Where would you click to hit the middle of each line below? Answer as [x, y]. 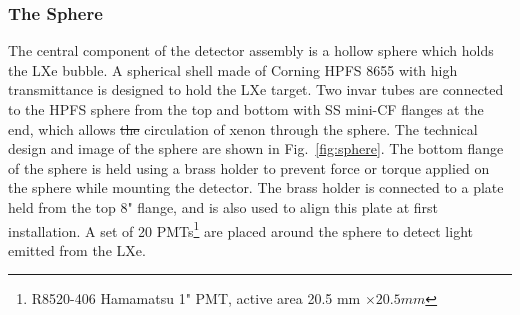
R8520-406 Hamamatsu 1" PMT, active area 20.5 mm [196, 298]
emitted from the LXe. [77, 249]
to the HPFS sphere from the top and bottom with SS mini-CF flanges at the [246, 109]
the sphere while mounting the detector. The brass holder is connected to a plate [256, 187]
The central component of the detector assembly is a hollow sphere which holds [251, 50]
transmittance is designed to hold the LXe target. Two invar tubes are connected [256, 89]
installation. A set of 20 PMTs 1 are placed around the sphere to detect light [240, 229]
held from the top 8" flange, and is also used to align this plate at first [223, 206]
